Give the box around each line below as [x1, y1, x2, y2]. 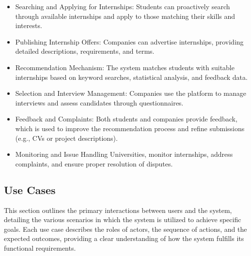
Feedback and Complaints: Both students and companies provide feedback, [15, 114, 237, 124]
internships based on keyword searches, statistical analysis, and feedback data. [15, 72, 248, 82]
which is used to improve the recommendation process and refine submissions [15, 123, 245, 133]
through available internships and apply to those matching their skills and [15, 11, 235, 21]
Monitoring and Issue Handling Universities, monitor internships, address [15, 149, 233, 159]
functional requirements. [4, 242, 76, 253]
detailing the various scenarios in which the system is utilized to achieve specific [4, 214, 241, 225]
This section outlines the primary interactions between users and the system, [4, 205, 232, 215]
